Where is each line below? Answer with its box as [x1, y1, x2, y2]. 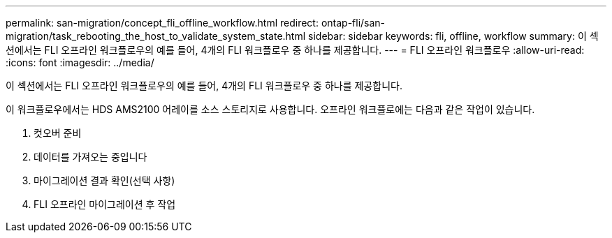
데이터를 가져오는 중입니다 [34, 151, 147, 163]
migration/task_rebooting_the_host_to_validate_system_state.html [6, 30, 306, 42]
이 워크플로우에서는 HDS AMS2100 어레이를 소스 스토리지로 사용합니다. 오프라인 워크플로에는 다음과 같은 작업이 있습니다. [6, 103, 535, 115]
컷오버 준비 [34, 127, 82, 139]
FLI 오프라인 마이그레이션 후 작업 [34, 198, 176, 210]
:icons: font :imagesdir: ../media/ [6, 57, 154, 68]
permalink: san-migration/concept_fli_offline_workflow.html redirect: [6, 17, 319, 29]
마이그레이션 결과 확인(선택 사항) [34, 174, 175, 186]
